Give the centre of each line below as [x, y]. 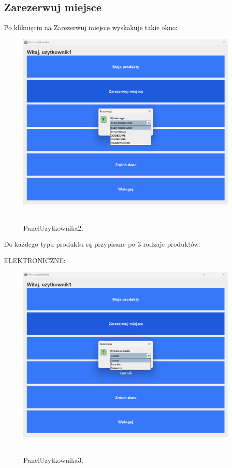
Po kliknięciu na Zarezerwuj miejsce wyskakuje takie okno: [91, 27]
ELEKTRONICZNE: [35, 260]
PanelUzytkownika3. [53, 460]
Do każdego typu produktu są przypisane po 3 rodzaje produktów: [102, 244]
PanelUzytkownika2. [53, 227]
